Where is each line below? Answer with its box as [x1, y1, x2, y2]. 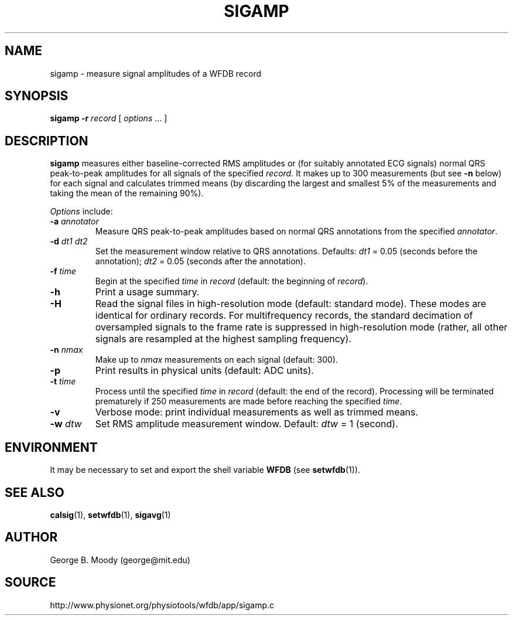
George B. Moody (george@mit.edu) [50, 554, 190, 565]
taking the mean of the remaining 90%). [50, 188, 204, 199]
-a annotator [50, 216, 99, 227]
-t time [50, 376, 76, 387]
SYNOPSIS [5, 88, 69, 104]
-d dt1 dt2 [50, 236, 88, 247]
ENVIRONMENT [5, 440, 98, 455]
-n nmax [50, 345, 83, 355]
